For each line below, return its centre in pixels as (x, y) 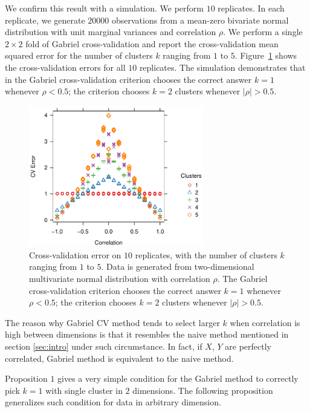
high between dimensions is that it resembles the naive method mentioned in (147, 334)
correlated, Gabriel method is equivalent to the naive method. (119, 358)
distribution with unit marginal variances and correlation (111, 32)
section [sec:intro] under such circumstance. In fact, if (104, 346)
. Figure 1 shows (266, 55)
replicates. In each (251, 8)
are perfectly (248, 346)
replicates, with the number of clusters (206, 254)
